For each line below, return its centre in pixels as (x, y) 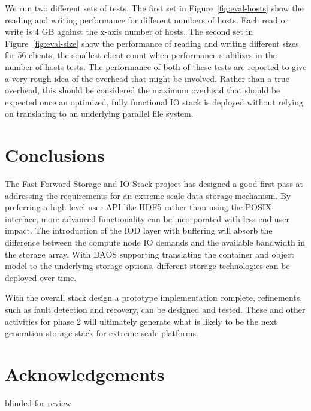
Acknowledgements (85, 374)
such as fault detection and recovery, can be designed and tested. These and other (155, 309)
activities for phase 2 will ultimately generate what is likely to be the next (141, 321)
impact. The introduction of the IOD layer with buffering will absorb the (139, 230)
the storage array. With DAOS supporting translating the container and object (150, 254)
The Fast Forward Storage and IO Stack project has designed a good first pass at (154, 184)
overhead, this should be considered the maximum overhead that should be (143, 90)
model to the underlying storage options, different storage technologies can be (147, 266)
